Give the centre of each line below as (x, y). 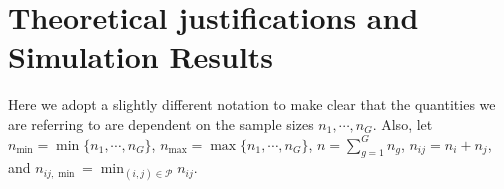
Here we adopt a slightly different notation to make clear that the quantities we (252, 104)
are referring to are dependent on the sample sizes (161, 123)
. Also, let (402, 123)
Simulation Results (141, 56)
